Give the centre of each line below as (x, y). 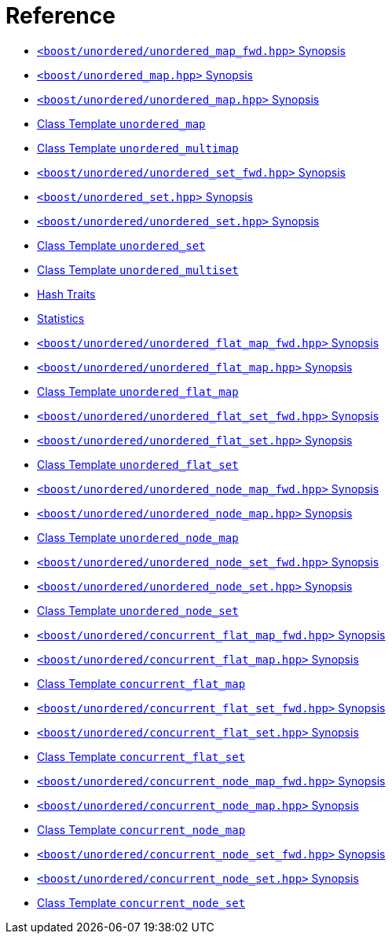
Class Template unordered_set (121, 245)
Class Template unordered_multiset (138, 269)
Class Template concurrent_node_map (141, 829)
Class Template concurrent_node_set (141, 902)
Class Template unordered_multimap (138, 148)
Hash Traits (66, 294)
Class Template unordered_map (121, 123)
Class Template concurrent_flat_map (141, 683)
